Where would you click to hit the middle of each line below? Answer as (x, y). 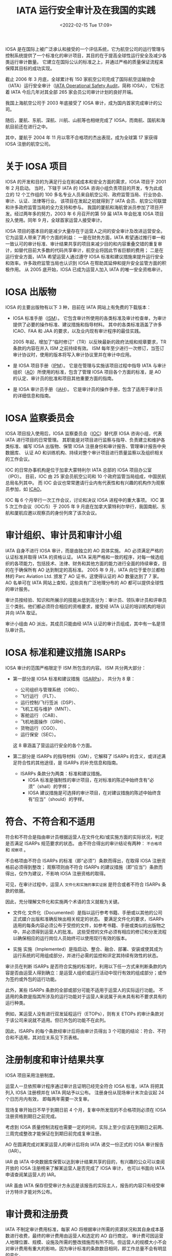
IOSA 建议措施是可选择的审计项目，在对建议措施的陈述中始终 (92, 793)
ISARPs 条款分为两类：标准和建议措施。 (62, 773)
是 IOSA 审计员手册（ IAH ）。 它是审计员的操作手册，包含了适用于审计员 (88, 389)
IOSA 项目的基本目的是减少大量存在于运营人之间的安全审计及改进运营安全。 (85, 231)
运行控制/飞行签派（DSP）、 (49, 702)
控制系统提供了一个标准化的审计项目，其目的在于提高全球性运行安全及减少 (84, 55)
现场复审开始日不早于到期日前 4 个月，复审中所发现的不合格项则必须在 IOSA (86, 1109)
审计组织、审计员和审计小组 (64, 535)
